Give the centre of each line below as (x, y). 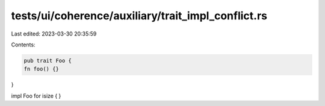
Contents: (23, 45)
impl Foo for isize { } (36, 96)
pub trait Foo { (48, 61)
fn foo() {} (42, 69)
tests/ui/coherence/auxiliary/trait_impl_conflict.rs (139, 16)
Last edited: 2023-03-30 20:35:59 (54, 34)
